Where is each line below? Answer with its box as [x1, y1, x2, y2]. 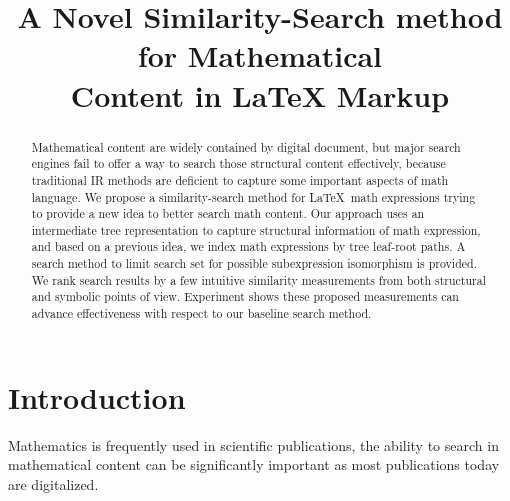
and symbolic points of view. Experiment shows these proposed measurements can [31, 288, 459, 305]
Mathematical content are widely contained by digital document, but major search [31, 138, 461, 155]
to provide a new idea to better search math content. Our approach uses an [31, 205, 425, 222]
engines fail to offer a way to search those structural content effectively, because [31, 155, 446, 172]
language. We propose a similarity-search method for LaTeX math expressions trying [31, 188, 476, 205]
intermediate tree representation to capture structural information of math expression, [31, 221, 481, 238]
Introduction [8, 376, 186, 417]
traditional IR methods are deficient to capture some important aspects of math [31, 171, 449, 188]
